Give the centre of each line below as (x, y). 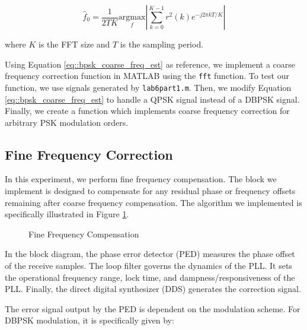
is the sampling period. (162, 44)
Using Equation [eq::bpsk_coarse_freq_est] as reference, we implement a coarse (150, 64)
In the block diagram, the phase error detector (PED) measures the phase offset (150, 254)
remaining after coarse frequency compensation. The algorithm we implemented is (153, 202)
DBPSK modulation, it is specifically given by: (89, 320)
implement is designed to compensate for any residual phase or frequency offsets (150, 191)
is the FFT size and (74, 44)
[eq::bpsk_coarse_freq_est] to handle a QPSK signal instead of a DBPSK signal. (152, 99)
